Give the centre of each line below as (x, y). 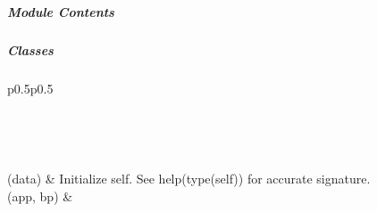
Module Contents (61, 12)
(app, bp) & (40, 196)
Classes (30, 50)
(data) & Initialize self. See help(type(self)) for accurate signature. (189, 179)
